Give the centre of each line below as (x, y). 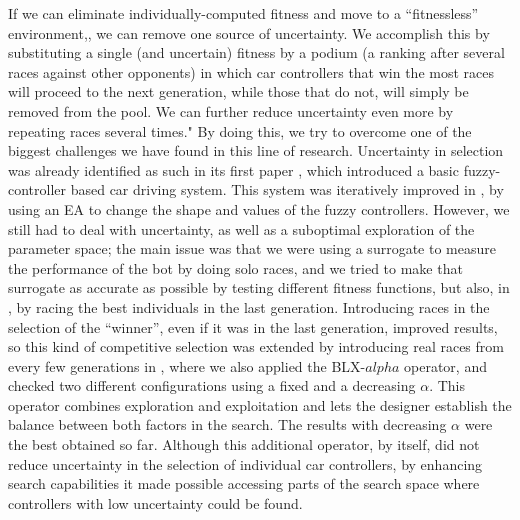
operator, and (445, 365)
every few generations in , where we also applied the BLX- (187, 365)
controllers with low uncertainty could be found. (155, 502)
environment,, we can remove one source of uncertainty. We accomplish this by (249, 32)
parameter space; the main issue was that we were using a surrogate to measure (252, 248)
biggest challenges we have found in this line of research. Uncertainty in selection (256, 150)
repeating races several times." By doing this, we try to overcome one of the (240, 130)
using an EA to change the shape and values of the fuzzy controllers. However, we (259, 208)
